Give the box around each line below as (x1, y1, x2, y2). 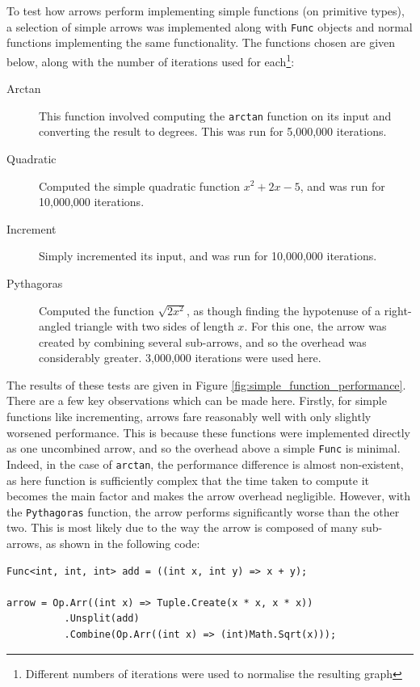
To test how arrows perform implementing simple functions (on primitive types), (6, 2, 405, 19)
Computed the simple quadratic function (39, 177, 241, 194)
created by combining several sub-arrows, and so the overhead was (39, 333, 367, 350)
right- (384, 301, 412, 318)
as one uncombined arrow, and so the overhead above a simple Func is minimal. (6, 440, 401, 457)
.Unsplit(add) (64, 613, 140, 625)
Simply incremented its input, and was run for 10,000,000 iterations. (39, 247, 377, 264)
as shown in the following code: (45, 535, 200, 551)
